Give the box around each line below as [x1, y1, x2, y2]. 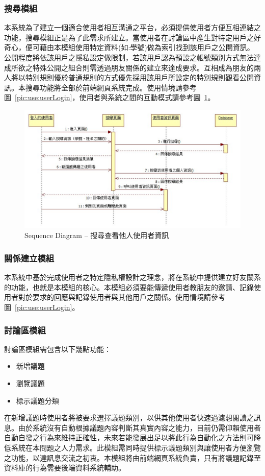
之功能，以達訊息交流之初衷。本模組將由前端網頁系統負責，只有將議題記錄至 [4, 452, 261, 463]
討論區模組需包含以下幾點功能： [4, 343, 111, 354]
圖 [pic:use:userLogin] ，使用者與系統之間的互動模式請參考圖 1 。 [4, 92, 215, 103]
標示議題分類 [16, 395, 59, 406]
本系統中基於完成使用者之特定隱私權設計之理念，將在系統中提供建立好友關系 [4, 272, 261, 282]
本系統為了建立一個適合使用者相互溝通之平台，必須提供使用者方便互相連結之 [4, 22, 261, 33]
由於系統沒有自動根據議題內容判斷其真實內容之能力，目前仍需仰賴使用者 [18, 422, 261, 433]
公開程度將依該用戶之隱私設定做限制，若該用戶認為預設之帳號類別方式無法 [4, 52, 254, 62]
